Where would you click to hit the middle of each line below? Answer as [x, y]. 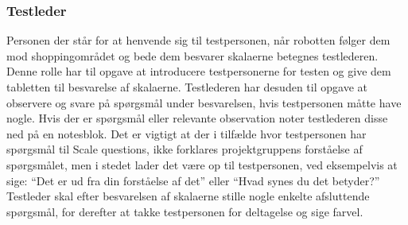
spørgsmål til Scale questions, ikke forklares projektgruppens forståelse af [185, 149]
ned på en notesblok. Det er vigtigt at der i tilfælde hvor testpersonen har [187, 133]
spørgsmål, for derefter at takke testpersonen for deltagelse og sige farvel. [185, 211]
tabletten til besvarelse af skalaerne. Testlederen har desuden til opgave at [187, 87]
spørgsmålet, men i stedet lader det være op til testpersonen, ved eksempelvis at [202, 164]
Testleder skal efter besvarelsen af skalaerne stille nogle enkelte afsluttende [188, 196]
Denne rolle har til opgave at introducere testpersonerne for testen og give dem [199, 71]
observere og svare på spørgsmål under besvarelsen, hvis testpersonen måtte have [204, 102]
